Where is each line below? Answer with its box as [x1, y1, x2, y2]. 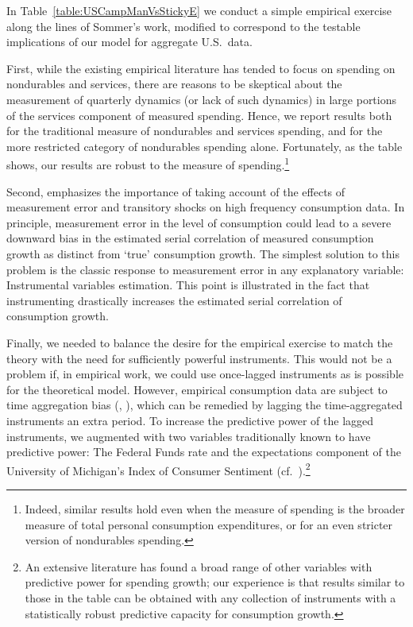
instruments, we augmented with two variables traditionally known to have [6, 428, 371, 444]
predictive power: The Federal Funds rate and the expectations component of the [6, 443, 401, 460]
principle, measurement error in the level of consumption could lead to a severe [6, 214, 392, 230]
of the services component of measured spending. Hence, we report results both [6, 106, 392, 123]
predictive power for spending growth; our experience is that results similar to [25, 574, 405, 590]
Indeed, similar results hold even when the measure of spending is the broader [25, 500, 405, 517]
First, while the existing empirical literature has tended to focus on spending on [6, 60, 396, 76]
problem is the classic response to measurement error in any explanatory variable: [6, 261, 404, 277]
